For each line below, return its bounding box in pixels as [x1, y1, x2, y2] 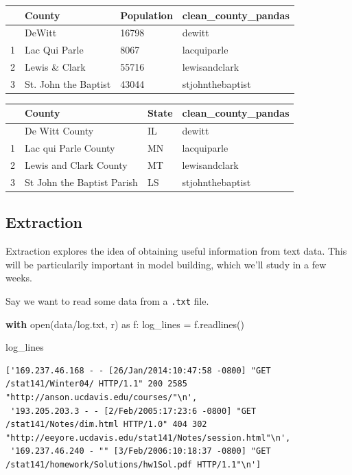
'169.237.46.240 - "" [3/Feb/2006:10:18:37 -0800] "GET [10, 446, 271, 456]
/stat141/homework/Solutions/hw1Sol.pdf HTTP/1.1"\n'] [5, 459, 261, 470]
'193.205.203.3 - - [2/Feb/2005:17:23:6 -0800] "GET [10, 406, 257, 416]
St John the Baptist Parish [25, 174, 138, 189]
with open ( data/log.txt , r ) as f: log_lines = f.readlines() [5, 316, 244, 331]
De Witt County [25, 124, 94, 138]
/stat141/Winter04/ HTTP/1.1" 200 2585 [5, 379, 187, 389]
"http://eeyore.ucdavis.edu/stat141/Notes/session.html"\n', [5, 432, 291, 443]
